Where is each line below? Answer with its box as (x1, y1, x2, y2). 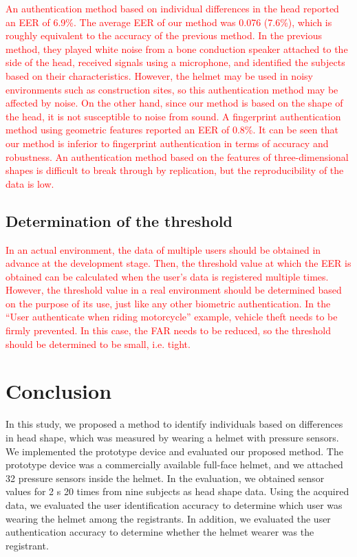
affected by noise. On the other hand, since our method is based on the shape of (6, 96, 343, 110)
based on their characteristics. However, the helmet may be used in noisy (6, 68, 313, 83)
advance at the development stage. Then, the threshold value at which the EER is (6, 256, 351, 270)
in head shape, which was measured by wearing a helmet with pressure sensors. (6, 430, 339, 444)
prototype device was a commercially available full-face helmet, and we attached (6, 457, 343, 472)
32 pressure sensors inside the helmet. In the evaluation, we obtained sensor (6, 470, 325, 485)
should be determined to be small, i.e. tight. (6, 336, 191, 351)
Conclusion (6, 377, 112, 405)
